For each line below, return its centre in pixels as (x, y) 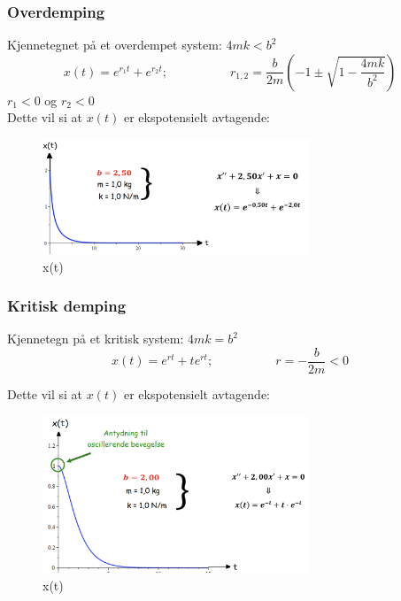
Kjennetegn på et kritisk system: (96, 339)
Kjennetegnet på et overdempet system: (115, 45)
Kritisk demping (67, 306)
